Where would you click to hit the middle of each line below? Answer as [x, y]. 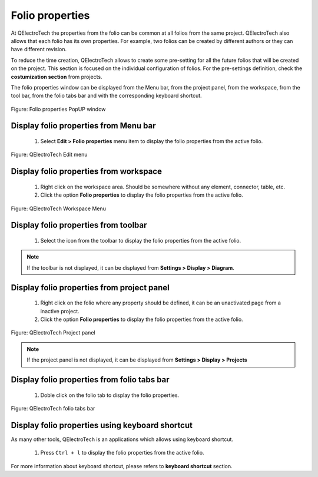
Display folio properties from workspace [86, 172]
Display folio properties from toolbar [79, 225]
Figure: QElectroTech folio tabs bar [53, 408]
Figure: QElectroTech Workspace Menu [58, 208]
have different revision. [39, 49]
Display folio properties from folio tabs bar [90, 380]
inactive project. [60, 311]
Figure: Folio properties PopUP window [58, 109]
